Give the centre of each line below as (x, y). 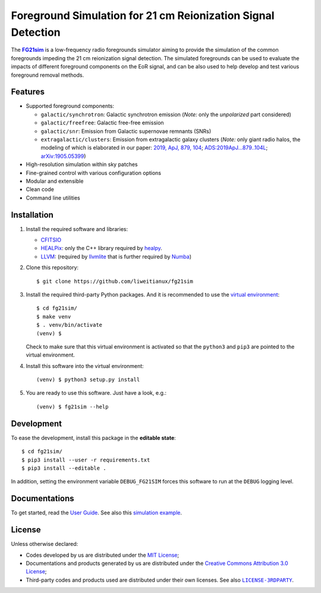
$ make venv (54, 316)
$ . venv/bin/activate (70, 325)
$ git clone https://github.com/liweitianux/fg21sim (115, 281)
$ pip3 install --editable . (64, 468)
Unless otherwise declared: (45, 544)
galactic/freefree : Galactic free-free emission (102, 123)
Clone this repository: (52, 267)
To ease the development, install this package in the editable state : (94, 438)
